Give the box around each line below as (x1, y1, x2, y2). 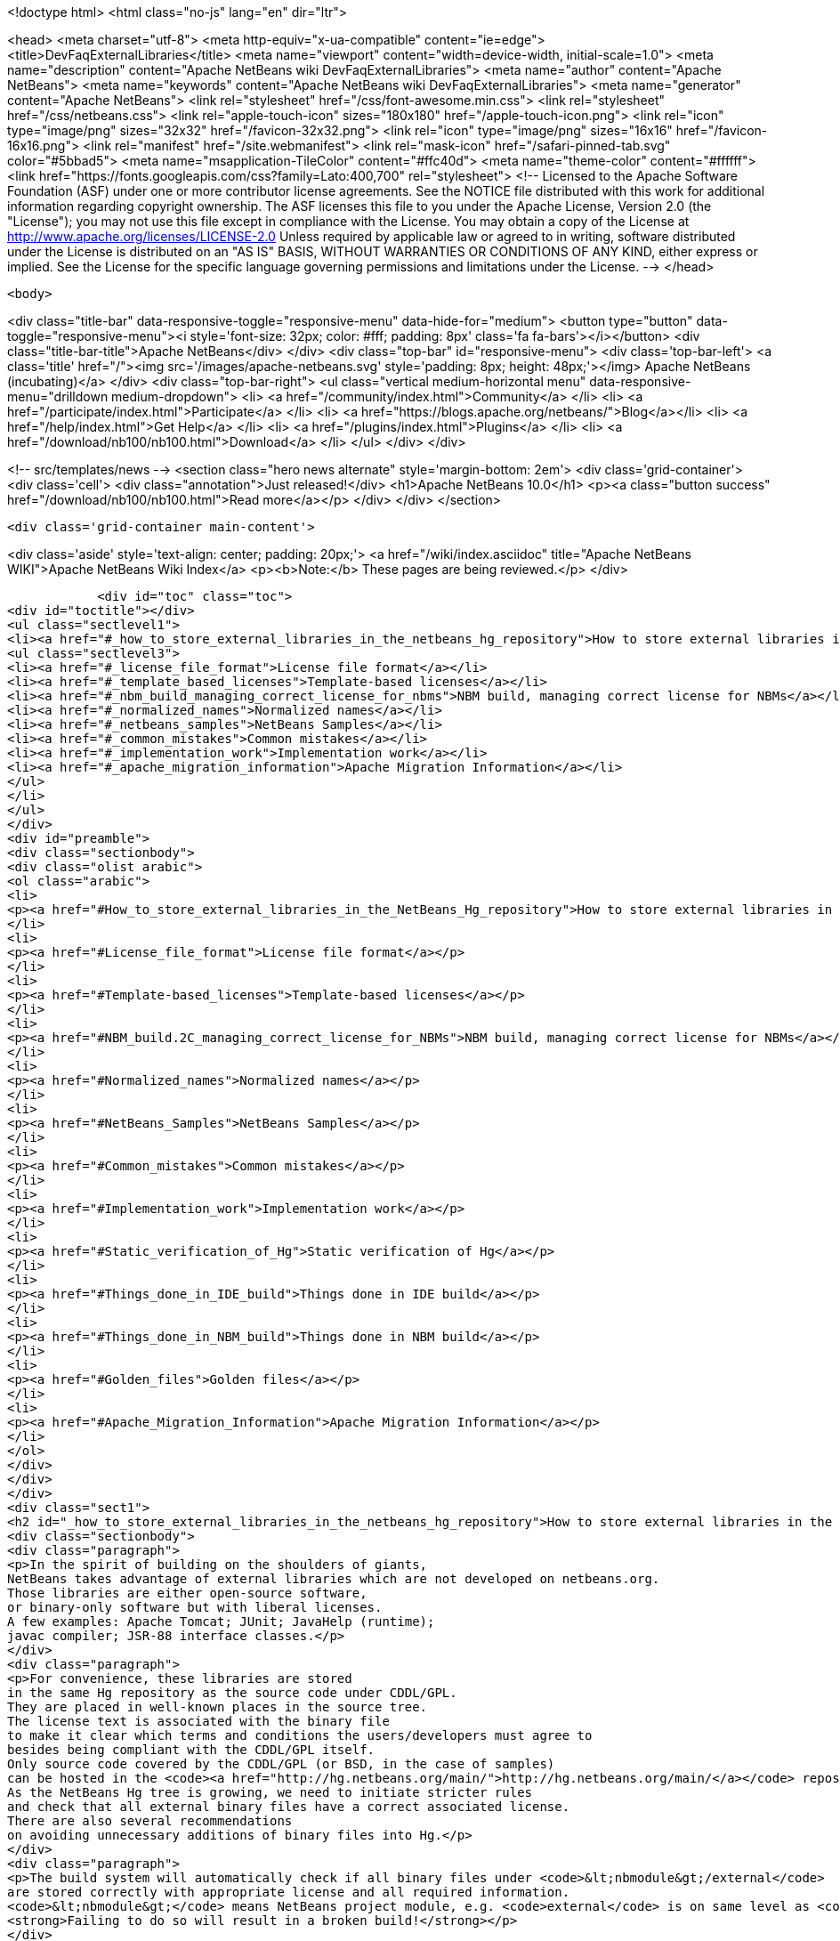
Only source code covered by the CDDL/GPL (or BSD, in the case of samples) (7, 1757, 555, 1771)
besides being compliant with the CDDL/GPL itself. (7, 1743, 376, 1757)
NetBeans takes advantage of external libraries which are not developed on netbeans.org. (7, 1572, 660, 1586)
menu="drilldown (7, 389, 109, 404)
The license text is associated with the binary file (7, 1714, 390, 1728)
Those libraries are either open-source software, (7, 1586, 367, 1600)
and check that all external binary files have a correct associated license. (7, 1799, 570, 1814)
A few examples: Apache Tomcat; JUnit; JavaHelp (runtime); (7, 1614, 435, 1629)
